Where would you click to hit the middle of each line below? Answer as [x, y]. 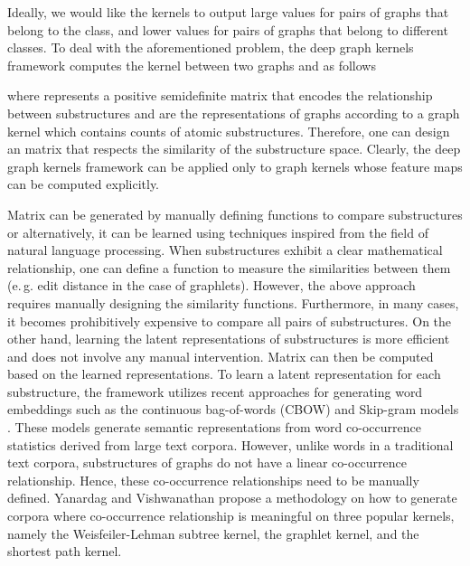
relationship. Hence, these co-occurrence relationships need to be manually [213, 480]
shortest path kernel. [65, 551]
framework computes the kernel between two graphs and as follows [192, 65]
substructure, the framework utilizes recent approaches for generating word [215, 391]
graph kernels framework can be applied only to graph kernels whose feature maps [235, 166]
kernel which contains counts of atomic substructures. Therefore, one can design [229, 131]
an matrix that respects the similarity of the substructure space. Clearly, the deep [234, 149]
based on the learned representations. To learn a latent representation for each [224, 374]
